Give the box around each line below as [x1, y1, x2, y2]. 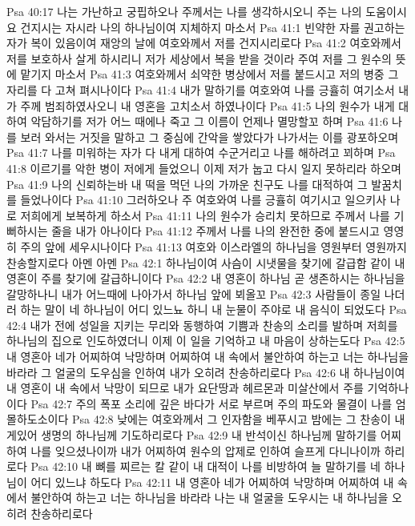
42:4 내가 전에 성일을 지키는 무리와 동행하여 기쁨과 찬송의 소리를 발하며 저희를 [6, 316, 398, 333]
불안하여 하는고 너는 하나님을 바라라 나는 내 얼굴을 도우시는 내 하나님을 [30, 489, 389, 506]
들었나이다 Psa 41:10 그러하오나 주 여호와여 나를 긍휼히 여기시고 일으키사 [20, 191, 387, 208]
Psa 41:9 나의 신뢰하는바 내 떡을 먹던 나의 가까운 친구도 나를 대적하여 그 [6, 175, 368, 192]
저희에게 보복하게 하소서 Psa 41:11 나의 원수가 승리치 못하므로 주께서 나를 [20, 207, 390, 223]
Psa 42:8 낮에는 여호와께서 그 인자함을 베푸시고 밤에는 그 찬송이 [71, 411, 391, 428]
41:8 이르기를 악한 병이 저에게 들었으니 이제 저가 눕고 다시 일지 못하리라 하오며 [6, 159, 401, 176]
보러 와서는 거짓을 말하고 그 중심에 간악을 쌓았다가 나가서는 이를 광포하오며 [20, 128, 399, 145]
